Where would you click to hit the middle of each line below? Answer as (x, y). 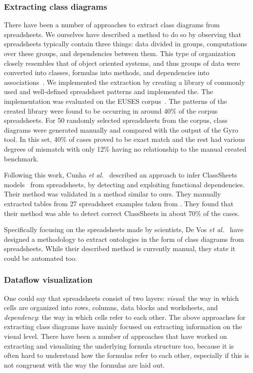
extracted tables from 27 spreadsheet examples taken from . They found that (119, 203)
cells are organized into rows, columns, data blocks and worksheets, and (111, 307)
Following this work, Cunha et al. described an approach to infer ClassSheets (121, 175)
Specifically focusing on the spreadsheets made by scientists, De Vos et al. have (124, 229)
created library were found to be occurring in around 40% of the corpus (111, 110)
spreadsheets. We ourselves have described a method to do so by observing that (123, 34)
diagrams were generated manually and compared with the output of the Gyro (121, 129)
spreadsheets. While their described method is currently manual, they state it (120, 248)
